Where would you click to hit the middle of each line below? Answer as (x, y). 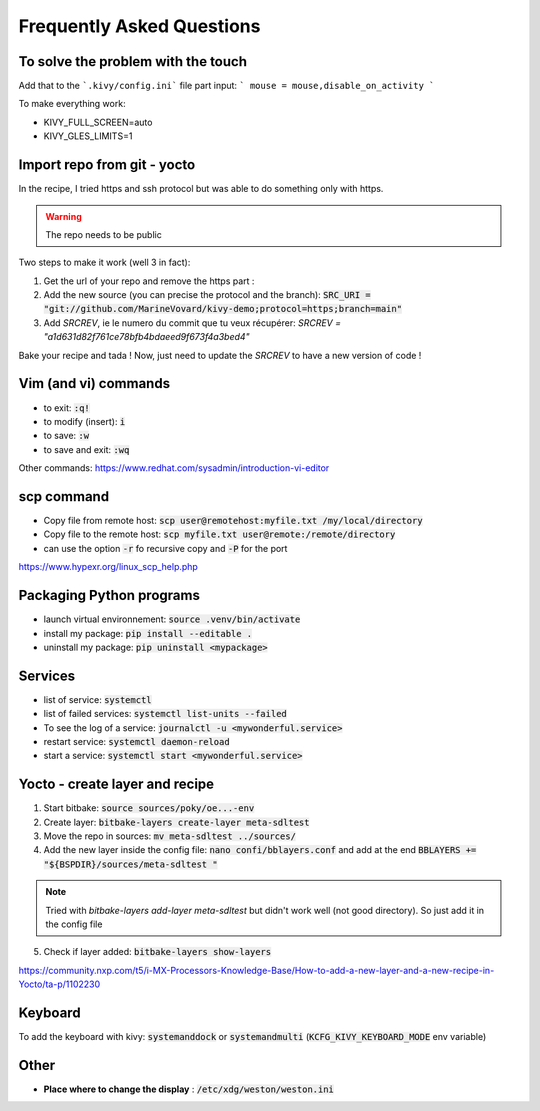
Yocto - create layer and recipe (116, 784)
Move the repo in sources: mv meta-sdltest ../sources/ (170, 836)
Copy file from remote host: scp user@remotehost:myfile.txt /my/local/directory (233, 521)
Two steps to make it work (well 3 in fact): (104, 262)
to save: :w (66, 436)
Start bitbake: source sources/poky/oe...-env (149, 808)
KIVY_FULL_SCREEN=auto (98, 122)
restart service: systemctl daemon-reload (136, 741)
